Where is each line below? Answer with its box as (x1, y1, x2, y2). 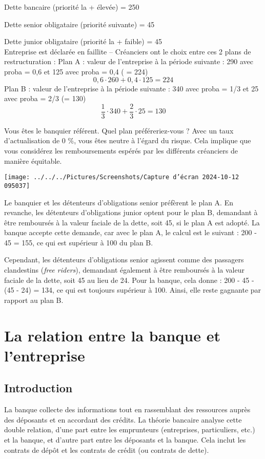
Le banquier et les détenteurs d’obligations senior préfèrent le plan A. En (4, 197, 233, 207)
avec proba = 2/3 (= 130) (4, 93, 86, 104)
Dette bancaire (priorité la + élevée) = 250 (4, 2, 139, 12)
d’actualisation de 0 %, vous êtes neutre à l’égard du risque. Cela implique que (4, 135, 251, 146)
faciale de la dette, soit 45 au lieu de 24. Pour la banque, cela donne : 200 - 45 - (4, 274, 254, 285)
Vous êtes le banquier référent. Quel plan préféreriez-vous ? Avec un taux (4, 125, 234, 136)
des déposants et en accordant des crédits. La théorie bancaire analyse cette (4, 414, 242, 425)
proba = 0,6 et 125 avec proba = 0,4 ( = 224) (4, 66, 148, 76)
